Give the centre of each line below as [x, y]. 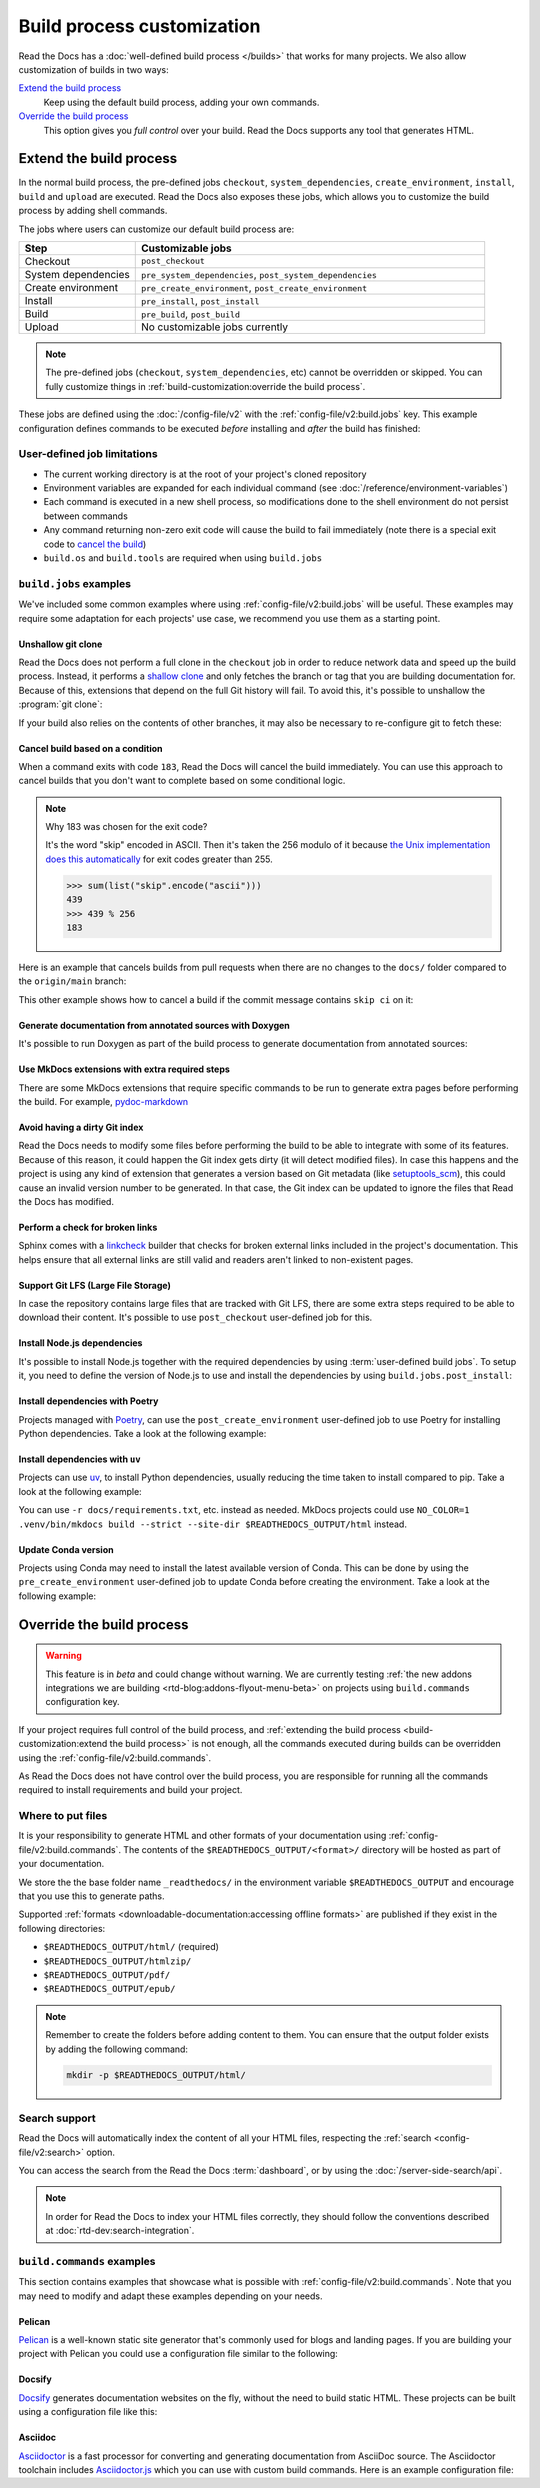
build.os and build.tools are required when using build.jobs [183, 558]
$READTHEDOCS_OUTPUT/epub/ [109, 1989]
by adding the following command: [117, 2049]
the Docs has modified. [66, 1201]
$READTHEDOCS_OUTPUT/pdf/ [107, 1974]
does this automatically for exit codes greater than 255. [159, 859]
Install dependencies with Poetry [88, 1401]
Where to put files [63, 1816]
